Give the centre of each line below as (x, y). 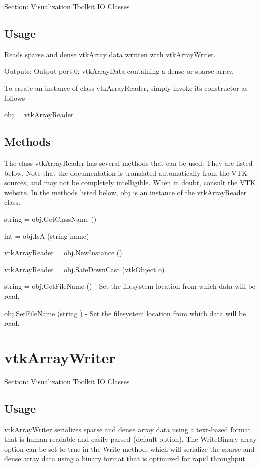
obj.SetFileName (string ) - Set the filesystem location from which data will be (125, 313)
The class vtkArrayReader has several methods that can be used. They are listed (128, 162)
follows (15, 98)
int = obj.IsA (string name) (47, 236)
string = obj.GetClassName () (50, 218)
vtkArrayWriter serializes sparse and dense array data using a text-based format (128, 429)
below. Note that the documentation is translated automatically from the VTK (126, 172)
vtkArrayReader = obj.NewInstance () (63, 253)
